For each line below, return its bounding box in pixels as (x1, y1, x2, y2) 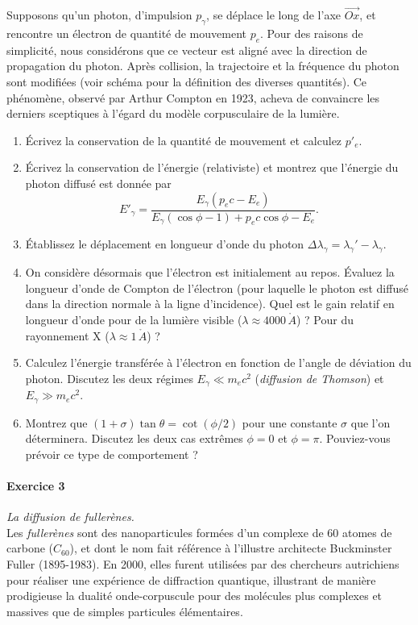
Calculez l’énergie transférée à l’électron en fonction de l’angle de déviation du (25, 354, 412, 371)
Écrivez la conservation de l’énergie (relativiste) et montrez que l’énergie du (25, 159, 399, 176)
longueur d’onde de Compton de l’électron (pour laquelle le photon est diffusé (25, 279, 408, 296)
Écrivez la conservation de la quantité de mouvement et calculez (25, 131, 342, 148)
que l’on (350, 414, 391, 431)
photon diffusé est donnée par (25, 174, 172, 191)
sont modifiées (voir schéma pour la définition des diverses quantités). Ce (6, 73, 367, 90)
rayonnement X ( (25, 327, 110, 344)
